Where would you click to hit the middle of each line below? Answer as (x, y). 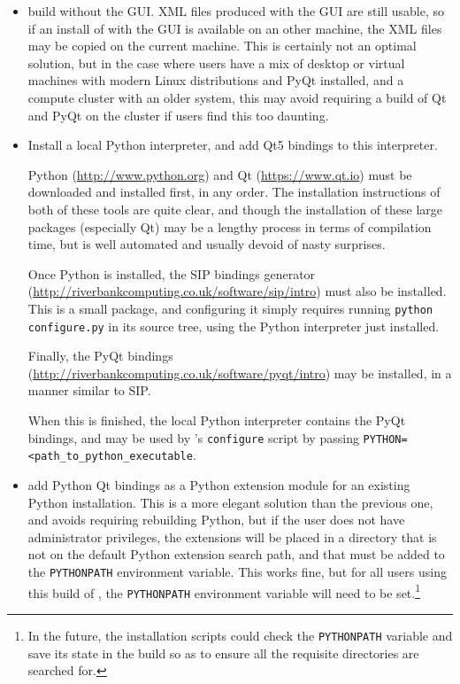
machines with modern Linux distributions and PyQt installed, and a (216, 80)
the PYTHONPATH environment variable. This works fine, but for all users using (237, 571)
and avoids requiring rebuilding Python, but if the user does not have (216, 520)
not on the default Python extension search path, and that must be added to (236, 554)
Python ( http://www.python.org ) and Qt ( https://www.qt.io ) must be (220, 174)
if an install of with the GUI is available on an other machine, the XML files (235, 28)
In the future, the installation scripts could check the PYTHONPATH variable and (240, 635)
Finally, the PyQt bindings (100, 356)
